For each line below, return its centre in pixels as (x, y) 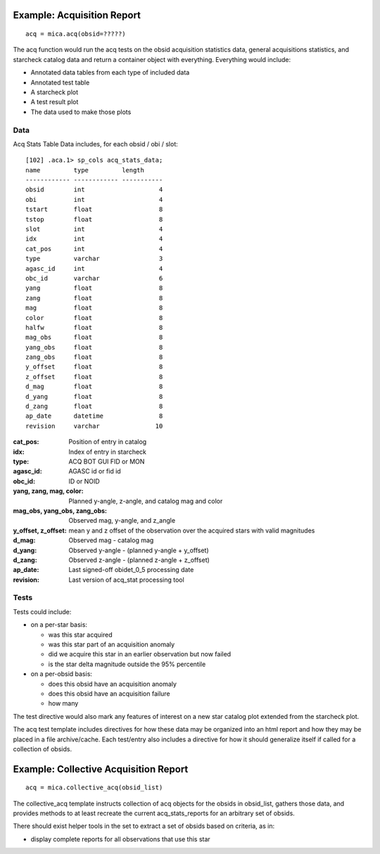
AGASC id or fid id (95, 471)
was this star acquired (80, 635)
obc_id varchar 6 (94, 278)
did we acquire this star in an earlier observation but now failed (140, 654)
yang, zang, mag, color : (48, 491)
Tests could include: (42, 611)
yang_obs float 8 (94, 347)
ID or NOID (84, 481)
